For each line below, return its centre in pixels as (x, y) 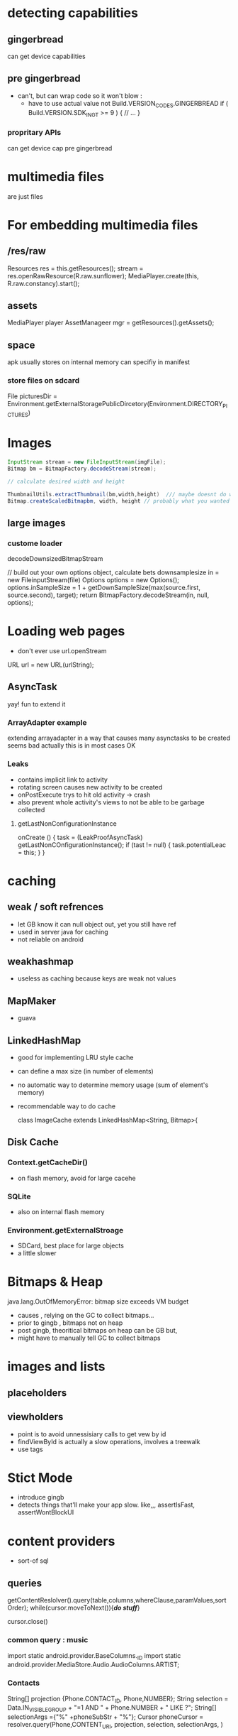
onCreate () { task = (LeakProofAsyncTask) (80, 837)
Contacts (24, 1683)
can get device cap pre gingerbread (60, 148)
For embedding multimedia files (103, 225)
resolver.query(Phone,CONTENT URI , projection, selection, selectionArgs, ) (115, 1725)
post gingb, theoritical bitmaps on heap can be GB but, (97, 1331)
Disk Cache (33, 1142)
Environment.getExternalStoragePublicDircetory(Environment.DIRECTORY (115, 403)
